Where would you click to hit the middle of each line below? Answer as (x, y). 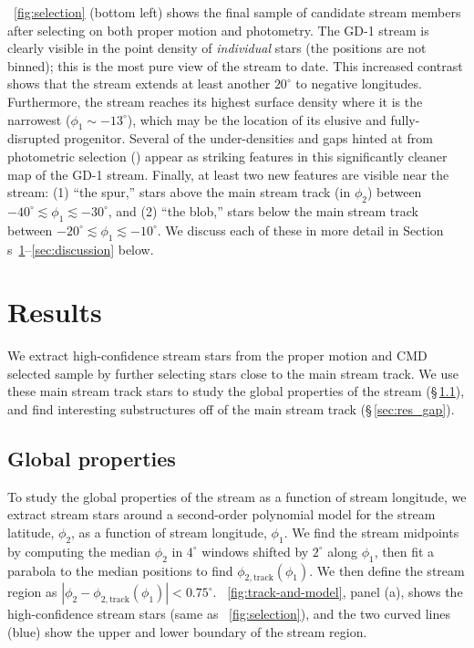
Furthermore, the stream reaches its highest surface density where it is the (215, 101)
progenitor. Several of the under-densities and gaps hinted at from (248, 138)
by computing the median (79, 551)
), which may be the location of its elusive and (257, 119)
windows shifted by (255, 551)
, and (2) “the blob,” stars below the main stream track (263, 210)
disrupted (34, 138)
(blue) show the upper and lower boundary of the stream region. (187, 632)
